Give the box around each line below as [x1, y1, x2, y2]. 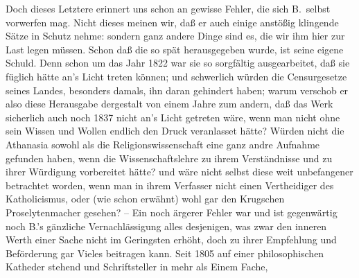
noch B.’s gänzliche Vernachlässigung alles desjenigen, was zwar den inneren [6, 218, 327, 233]
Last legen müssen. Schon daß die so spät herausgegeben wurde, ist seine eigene [6, 42, 344, 56]
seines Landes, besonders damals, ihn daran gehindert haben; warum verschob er [6, 82, 349, 97]
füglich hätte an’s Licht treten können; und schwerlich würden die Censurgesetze [6, 69, 347, 83]
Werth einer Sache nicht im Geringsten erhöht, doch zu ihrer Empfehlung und [6, 232, 337, 247]
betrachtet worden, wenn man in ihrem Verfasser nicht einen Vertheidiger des [6, 177, 334, 192]
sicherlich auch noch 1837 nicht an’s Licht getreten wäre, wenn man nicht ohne [6, 110, 340, 124]
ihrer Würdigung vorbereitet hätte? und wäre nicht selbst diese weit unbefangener [6, 164, 353, 179]
